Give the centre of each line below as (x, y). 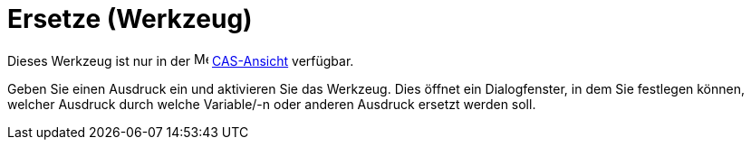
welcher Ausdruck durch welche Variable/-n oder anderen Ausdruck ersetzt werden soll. (272, 104)
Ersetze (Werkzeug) (130, 19)
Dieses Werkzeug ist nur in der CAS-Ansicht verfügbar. (181, 60)
